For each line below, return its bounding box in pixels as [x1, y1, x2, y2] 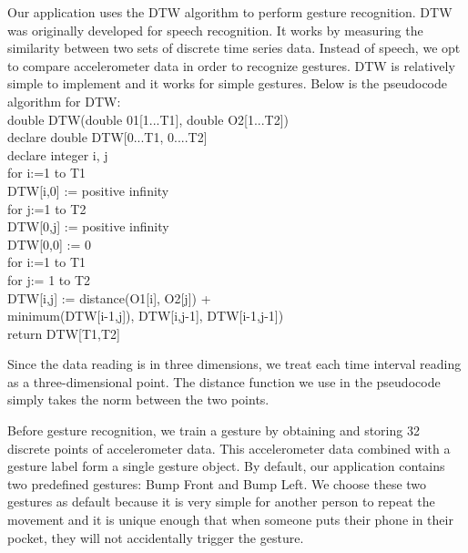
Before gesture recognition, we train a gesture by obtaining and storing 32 [7, 421, 420, 440]
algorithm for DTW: [7, 91, 121, 110]
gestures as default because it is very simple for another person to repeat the [7, 492, 435, 511]
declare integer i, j [7, 145, 108, 164]
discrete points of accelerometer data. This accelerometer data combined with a [7, 438, 451, 457]
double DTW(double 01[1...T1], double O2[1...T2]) [7, 109, 290, 128]
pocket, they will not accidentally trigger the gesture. [7, 527, 304, 547]
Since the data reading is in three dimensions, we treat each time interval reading [7, 354, 462, 374]
